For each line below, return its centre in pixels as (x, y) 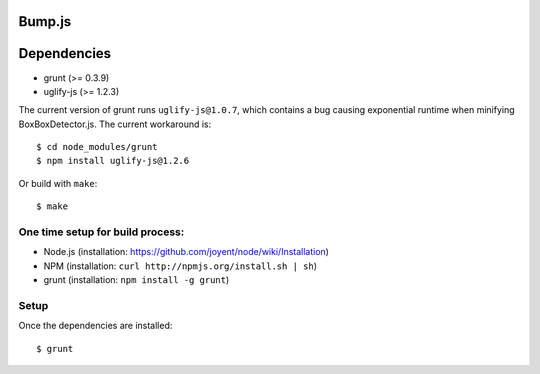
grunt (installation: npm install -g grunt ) (136, 280)
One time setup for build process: (101, 232)
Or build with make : (58, 183)
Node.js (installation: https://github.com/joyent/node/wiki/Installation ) (186, 252)
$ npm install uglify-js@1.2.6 (113, 161)
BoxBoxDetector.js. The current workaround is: (115, 124)
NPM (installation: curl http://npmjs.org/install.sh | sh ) (180, 266)
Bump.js (45, 21)
